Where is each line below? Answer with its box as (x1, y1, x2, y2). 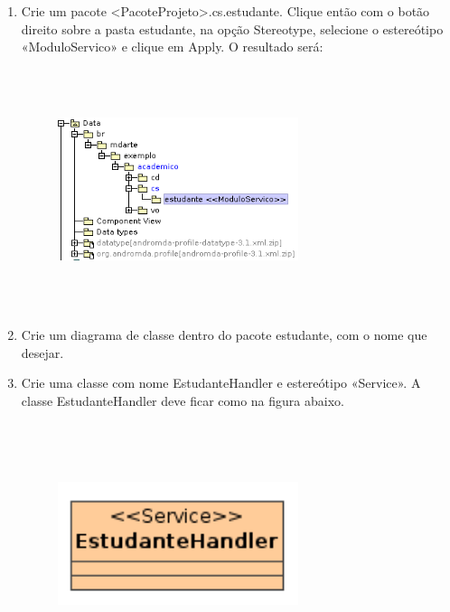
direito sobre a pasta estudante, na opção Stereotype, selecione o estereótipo (21, 19, 444, 38)
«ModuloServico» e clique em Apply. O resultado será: (21, 37, 323, 56)
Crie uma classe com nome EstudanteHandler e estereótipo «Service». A (21, 373, 421, 392)
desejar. (21, 343, 64, 362)
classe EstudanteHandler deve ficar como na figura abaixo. (21, 391, 344, 410)
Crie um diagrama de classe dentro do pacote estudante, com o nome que (21, 325, 427, 344)
